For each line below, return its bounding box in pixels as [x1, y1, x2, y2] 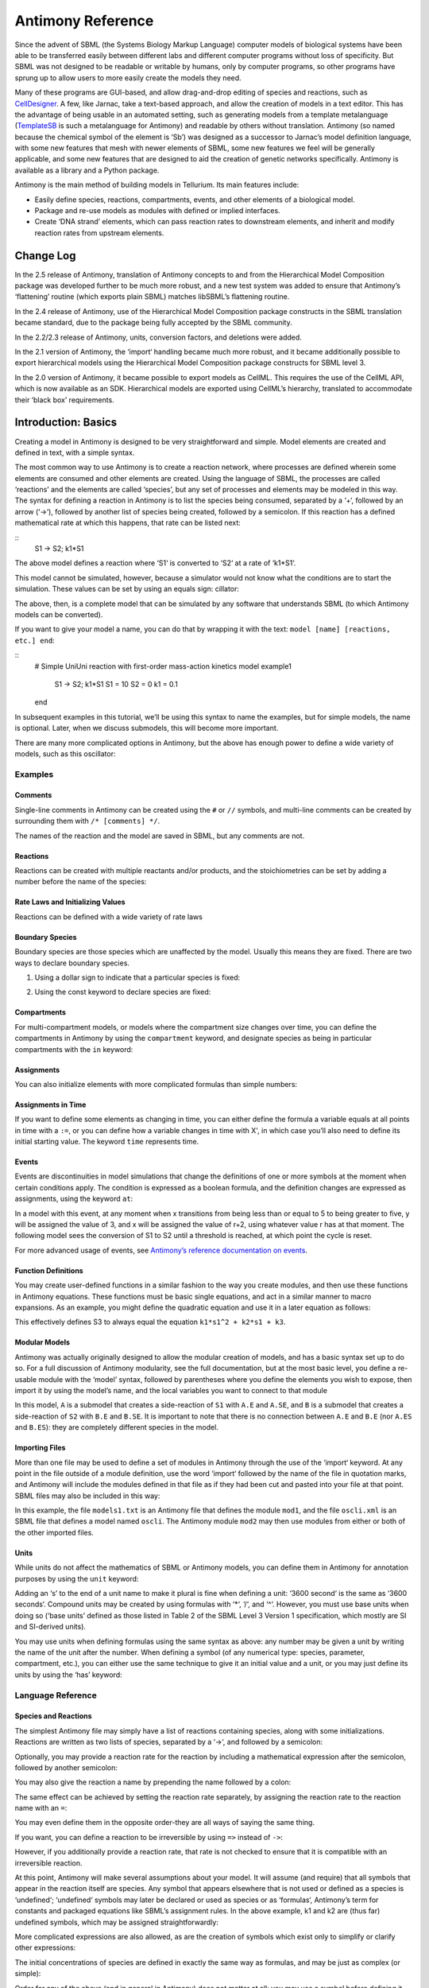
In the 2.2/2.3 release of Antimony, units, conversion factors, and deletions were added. [14, 332, 302, 342]
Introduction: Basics [14, 416, 118, 429]
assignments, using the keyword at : [14, 1194, 133, 1204]
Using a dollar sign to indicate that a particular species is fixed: [34, 973, 241, 982]
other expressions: [14, 1943, 76, 1952]
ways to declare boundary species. [14, 958, 130, 968]
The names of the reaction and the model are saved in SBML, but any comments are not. [14, 831, 305, 841]
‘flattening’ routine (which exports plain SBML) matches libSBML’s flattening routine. [14, 292, 290, 301]
